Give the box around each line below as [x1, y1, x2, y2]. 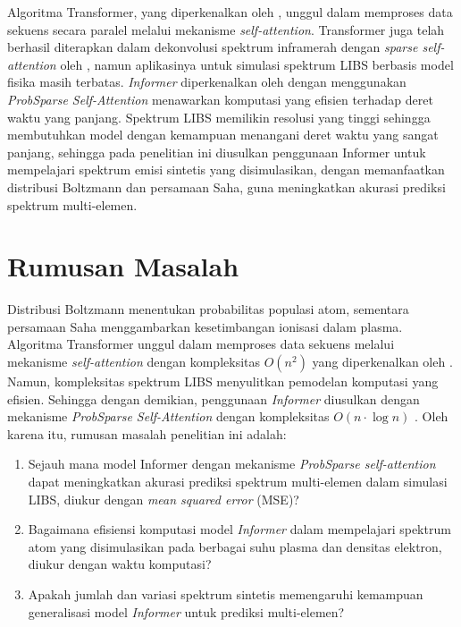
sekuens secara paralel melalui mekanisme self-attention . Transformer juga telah [7, 20, 445, 38]
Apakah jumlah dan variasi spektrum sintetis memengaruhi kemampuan [28, 584, 423, 603]
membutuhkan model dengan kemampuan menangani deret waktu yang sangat [7, 125, 439, 144]
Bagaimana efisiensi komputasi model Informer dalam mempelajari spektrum [28, 520, 451, 538]
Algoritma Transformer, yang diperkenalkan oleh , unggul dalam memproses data [7, 3, 453, 21]
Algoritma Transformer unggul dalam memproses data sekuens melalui [7, 335, 395, 353]
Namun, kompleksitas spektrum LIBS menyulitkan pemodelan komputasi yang [7, 372, 439, 391]
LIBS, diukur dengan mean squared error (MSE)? [28, 489, 299, 508]
